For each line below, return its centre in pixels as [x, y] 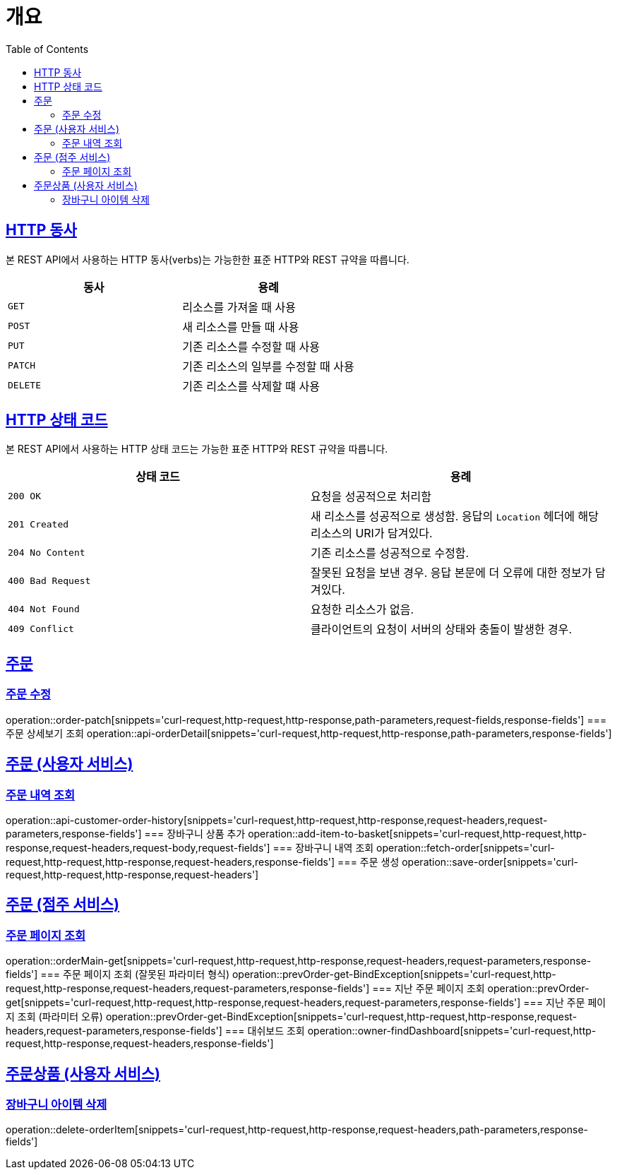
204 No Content [47, 552]
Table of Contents [47, 49]
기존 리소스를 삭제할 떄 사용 [251, 386]
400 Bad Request [49, 580]
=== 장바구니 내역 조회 [323, 847]
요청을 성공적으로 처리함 [371, 497]
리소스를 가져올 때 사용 [239, 307]
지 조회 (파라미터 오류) [54, 1017]
